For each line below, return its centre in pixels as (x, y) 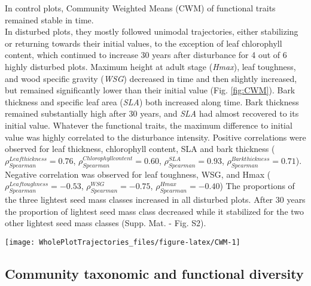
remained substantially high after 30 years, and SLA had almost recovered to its (152, 113)
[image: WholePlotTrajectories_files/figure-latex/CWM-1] (123, 242)
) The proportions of (257, 186)
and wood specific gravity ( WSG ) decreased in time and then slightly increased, (151, 78)
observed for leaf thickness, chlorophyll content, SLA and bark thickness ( (140, 149)
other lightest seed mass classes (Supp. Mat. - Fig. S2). (106, 223)
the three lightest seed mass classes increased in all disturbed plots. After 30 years (155, 199)
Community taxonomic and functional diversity (154, 273)
